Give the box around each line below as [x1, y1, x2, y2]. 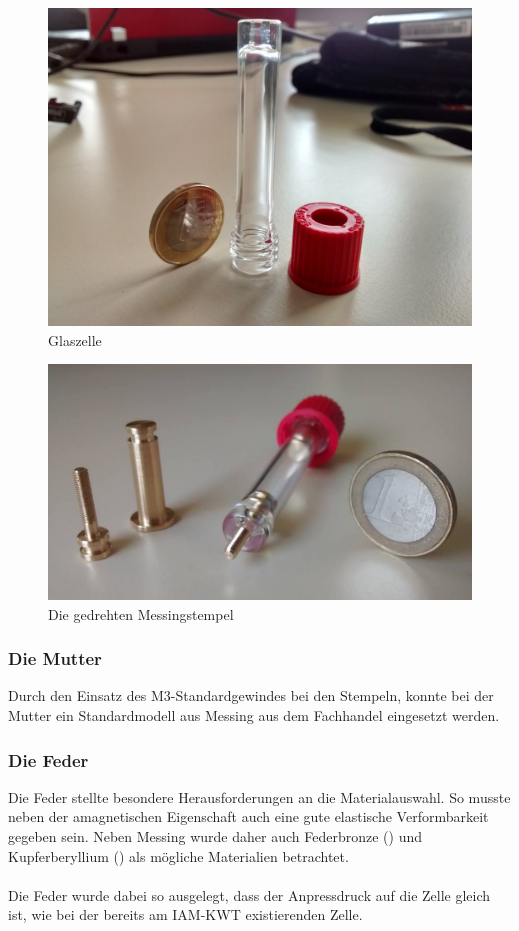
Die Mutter [8, 646, 102, 671]
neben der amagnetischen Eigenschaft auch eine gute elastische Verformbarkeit [8, 806, 489, 827]
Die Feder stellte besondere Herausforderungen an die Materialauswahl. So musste [8, 786, 511, 807]
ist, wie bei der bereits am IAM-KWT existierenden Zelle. [8, 904, 363, 925]
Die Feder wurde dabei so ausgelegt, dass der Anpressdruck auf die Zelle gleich [8, 884, 491, 905]
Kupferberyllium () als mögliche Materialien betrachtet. [8, 845, 349, 866]
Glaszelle [48, 329, 102, 350]
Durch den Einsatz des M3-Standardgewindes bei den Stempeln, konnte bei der [8, 685, 494, 706]
